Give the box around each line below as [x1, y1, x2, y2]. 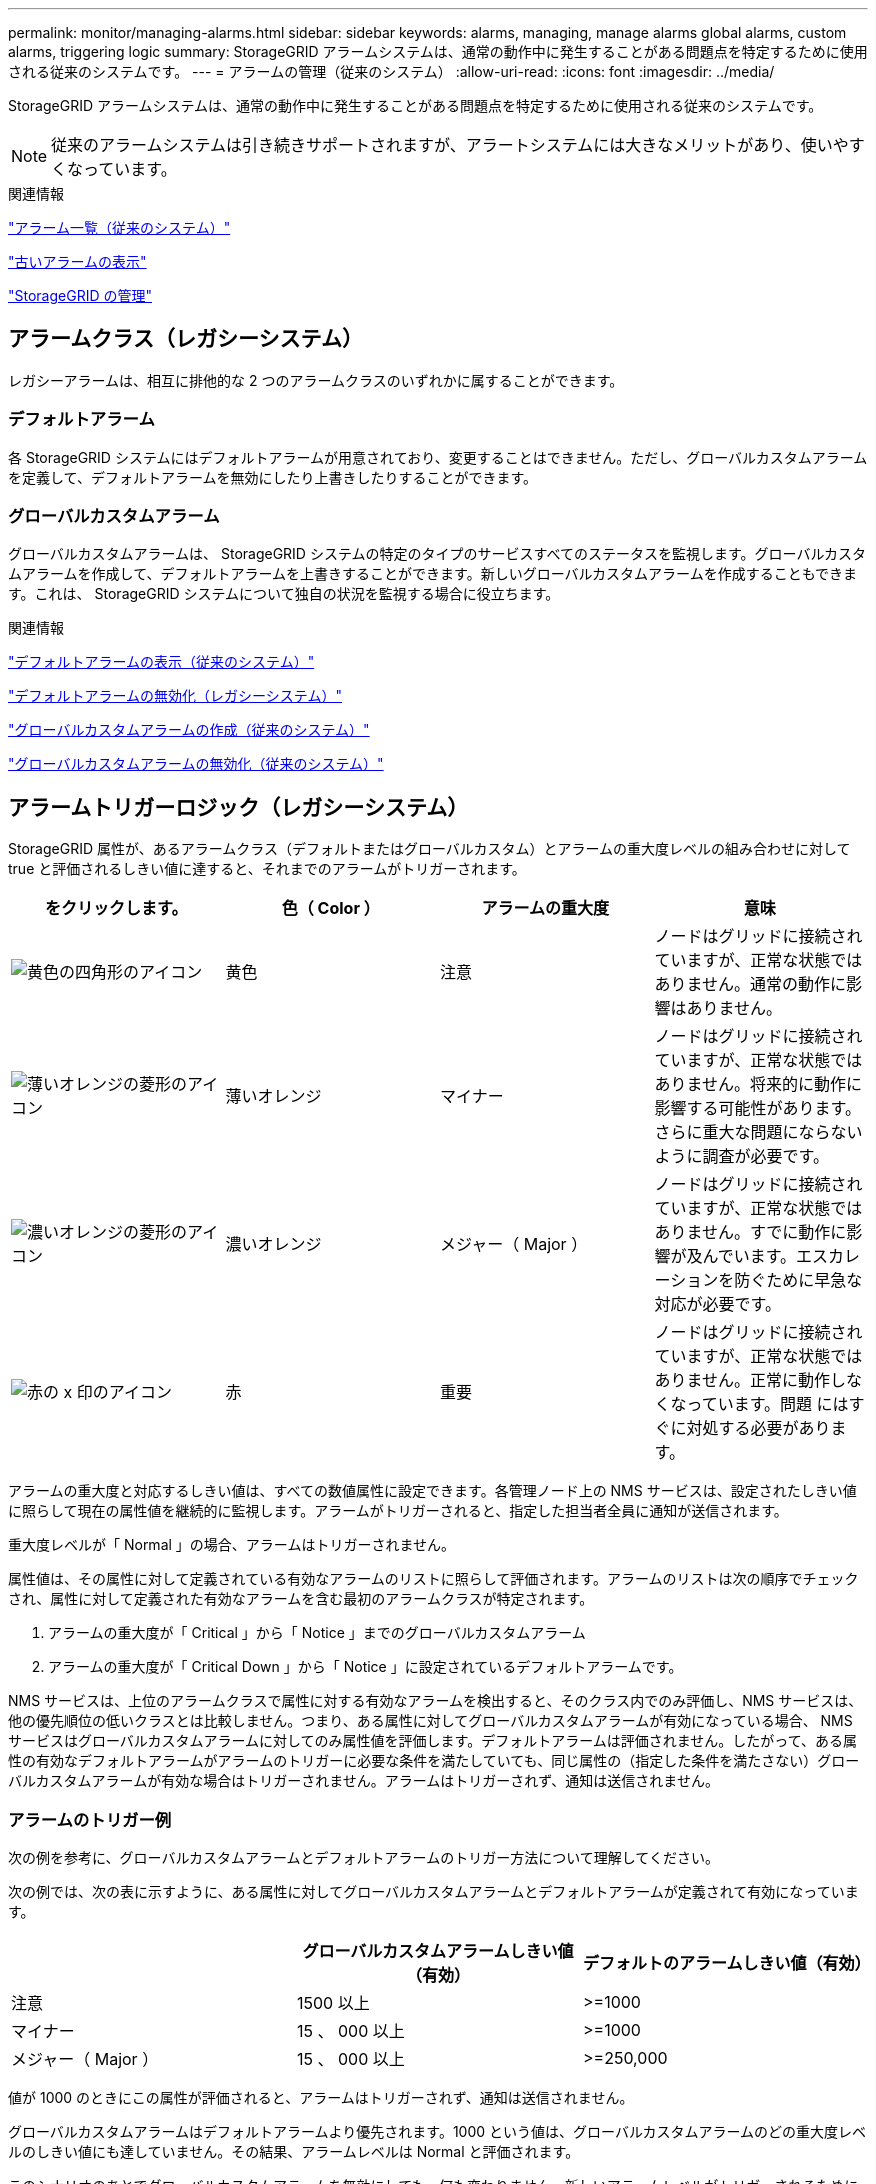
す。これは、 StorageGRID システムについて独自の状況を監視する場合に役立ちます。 [8, 585, 560, 603]
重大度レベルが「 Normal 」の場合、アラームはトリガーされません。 [8, 1536, 455, 1554]
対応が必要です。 [654, 1294, 781, 1315]
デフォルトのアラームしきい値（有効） [582, 1952, 871, 1973]
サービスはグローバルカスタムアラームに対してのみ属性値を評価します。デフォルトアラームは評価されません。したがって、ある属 [8, 1732, 857, 1750]
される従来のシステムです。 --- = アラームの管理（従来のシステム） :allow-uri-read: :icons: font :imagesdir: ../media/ [8, 63, 775, 80]
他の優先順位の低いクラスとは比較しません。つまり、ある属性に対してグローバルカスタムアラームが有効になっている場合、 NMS [8, 1712, 853, 1730]
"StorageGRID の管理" [8, 287, 152, 304]
